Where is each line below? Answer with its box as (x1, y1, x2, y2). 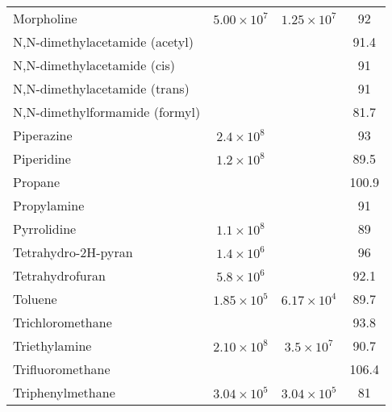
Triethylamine (13, 336, 92, 355)
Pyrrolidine (13, 219, 77, 238)
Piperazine (13, 126, 73, 144)
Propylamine (13, 196, 85, 214)
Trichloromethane (13, 313, 112, 331)
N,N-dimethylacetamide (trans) (13, 79, 190, 98)
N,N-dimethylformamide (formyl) (13, 102, 201, 121)
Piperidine (13, 149, 71, 168)
